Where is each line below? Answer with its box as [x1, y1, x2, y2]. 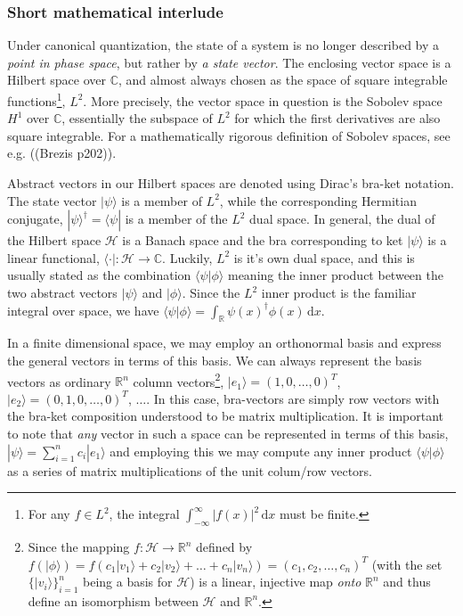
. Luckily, [162, 248, 213, 267]
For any [28, 505, 70, 523]
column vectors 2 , [133, 369, 224, 390]
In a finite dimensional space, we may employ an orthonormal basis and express [7, 333, 442, 352]
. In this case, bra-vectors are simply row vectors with [146, 389, 440, 407]
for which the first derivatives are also [234, 109, 441, 127]
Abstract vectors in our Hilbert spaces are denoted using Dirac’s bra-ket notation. [7, 174, 454, 193]
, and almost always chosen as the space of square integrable [118, 70, 448, 89]
